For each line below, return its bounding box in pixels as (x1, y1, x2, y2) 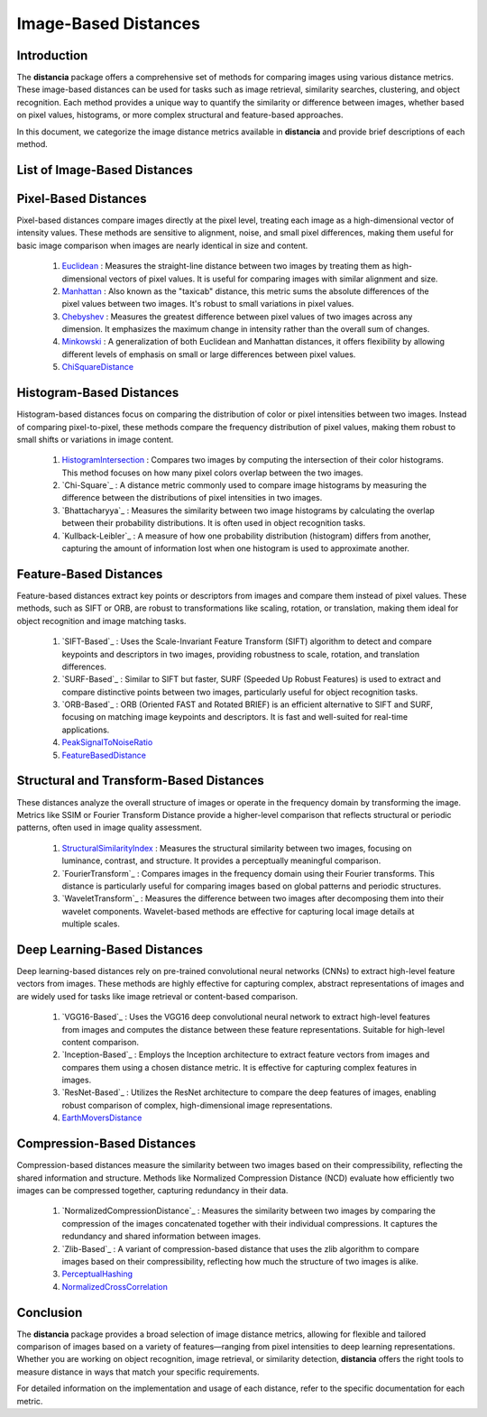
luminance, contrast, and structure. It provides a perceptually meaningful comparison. (61, 855, 381, 866)
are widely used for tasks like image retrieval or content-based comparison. (16, 990, 299, 1001)
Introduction (16, 48, 88, 63)
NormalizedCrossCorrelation (61, 1281, 169, 1292)
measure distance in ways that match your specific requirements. (16, 1366, 261, 1377)
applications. (61, 724, 110, 735)
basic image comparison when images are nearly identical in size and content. (16, 240, 308, 251)
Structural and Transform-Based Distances (16, 773, 265, 788)
